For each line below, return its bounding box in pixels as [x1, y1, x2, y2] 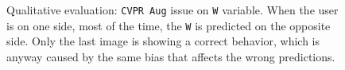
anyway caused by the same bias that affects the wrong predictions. [6, 48, 335, 64]
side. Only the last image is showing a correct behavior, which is [6, 33, 320, 49]
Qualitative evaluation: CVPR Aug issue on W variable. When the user [6, 2, 339, 17]
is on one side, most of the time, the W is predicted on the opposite [6, 17, 331, 33]
